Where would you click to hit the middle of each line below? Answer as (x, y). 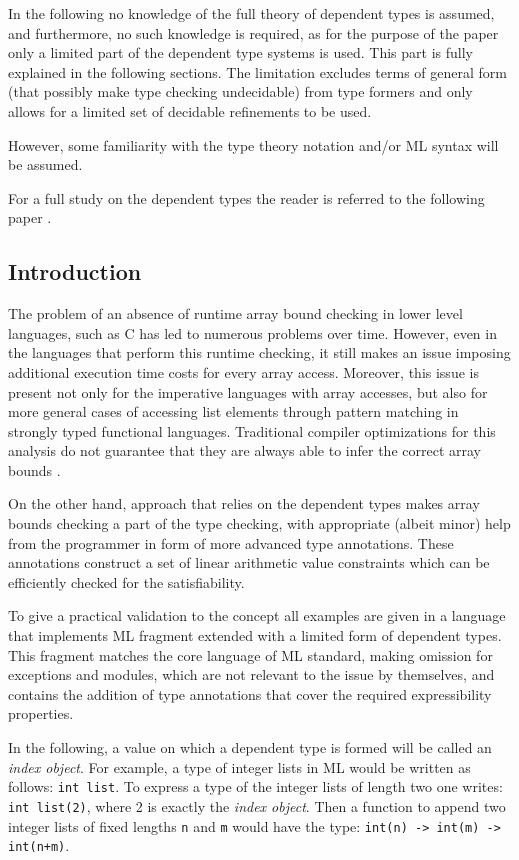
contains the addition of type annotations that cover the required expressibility (250, 693)
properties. (41, 713)
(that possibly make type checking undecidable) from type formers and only (240, 91)
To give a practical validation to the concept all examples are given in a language (257, 615)
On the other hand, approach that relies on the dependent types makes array (244, 503)
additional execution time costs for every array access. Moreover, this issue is (243, 371)
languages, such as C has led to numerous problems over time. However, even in (252, 332)
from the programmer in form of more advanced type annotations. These (231, 542)
